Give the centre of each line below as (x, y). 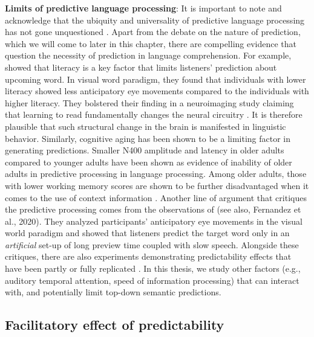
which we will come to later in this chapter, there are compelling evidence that (151, 43)
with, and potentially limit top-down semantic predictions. (113, 292)
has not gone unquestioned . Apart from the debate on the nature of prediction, (153, 32)
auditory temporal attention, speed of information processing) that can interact (152, 280)
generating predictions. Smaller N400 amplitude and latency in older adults (145, 150)
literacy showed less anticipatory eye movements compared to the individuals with (157, 91)
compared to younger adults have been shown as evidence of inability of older (149, 162)
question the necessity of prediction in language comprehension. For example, (148, 55)
